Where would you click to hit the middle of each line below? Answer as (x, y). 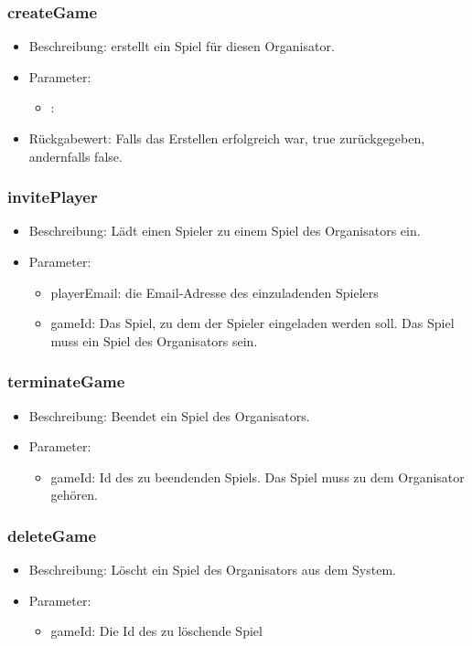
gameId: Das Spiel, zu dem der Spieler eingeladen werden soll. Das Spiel (252, 323)
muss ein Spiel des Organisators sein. (154, 340)
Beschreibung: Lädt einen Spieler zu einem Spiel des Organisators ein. (225, 231)
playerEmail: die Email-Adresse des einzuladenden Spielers (215, 292)
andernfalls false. (75, 156)
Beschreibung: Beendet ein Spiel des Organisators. (169, 415)
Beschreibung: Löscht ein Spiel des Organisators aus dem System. (212, 570)
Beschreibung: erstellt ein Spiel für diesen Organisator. (182, 46)
